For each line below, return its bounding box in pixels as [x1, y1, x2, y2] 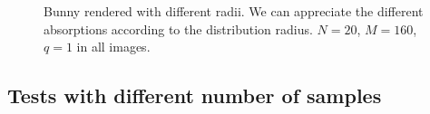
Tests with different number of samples [7, 81, 382, 109]
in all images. [76, 37, 151, 56]
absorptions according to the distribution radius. [44, 19, 313, 38]
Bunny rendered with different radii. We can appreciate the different [44, 2, 424, 20]
